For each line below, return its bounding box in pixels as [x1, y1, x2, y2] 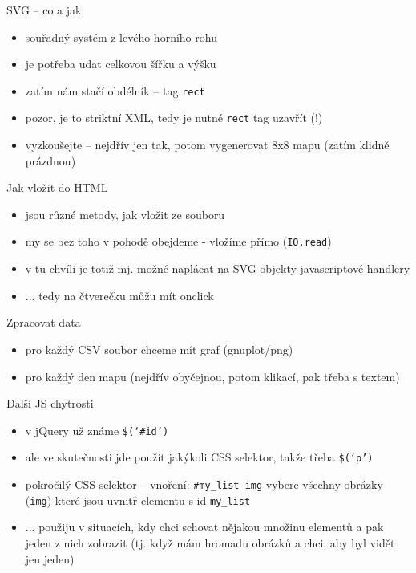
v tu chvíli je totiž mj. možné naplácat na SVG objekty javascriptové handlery [25, 260, 410, 277]
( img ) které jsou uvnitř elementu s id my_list [25, 491, 251, 508]
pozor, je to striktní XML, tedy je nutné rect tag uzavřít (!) [25, 109, 323, 126]
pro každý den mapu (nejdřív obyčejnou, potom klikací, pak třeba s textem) [25, 368, 400, 384]
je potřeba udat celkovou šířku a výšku [25, 55, 216, 72]
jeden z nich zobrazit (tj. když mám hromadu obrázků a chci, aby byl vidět [25, 534, 395, 551]
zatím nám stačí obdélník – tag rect [25, 82, 205, 99]
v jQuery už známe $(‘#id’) [25, 421, 169, 438]
